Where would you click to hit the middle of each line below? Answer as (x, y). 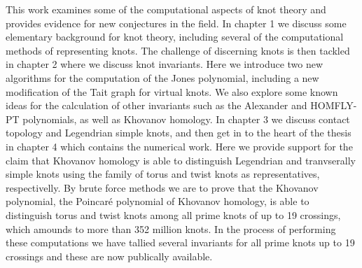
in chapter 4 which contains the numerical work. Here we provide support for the (179, 146)
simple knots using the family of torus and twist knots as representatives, (163, 174)
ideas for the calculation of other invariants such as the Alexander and (156, 105)
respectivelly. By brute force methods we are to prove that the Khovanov (162, 187)
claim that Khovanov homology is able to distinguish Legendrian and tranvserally (181, 160)
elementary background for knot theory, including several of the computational (175, 37)
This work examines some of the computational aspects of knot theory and (166, 9)
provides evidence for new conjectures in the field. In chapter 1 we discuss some (176, 23)
